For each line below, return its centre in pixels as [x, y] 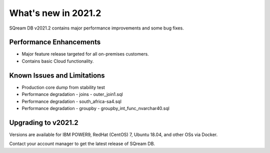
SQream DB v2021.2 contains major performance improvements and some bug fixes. [97, 28]
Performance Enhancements [55, 42]
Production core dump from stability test [63, 87]
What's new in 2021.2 [55, 13]
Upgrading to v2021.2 [44, 122]
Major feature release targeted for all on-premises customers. [85, 54]
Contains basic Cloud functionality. [58, 61]
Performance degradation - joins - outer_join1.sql [72, 94]
